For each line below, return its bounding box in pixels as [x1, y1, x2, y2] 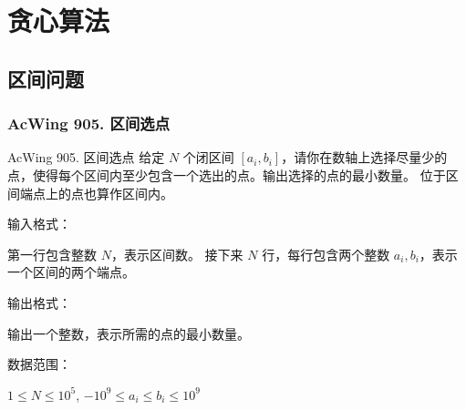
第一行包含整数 [7, 244, 97, 263]
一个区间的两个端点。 [7, 262, 135, 282]
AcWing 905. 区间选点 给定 [7, 148, 165, 167]
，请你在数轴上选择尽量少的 [281, 148, 448, 167]
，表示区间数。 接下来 [110, 244, 243, 263]
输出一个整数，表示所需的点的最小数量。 [7, 323, 250, 343]
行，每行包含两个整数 [262, 244, 390, 263]
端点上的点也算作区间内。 [19, 183, 173, 202]
